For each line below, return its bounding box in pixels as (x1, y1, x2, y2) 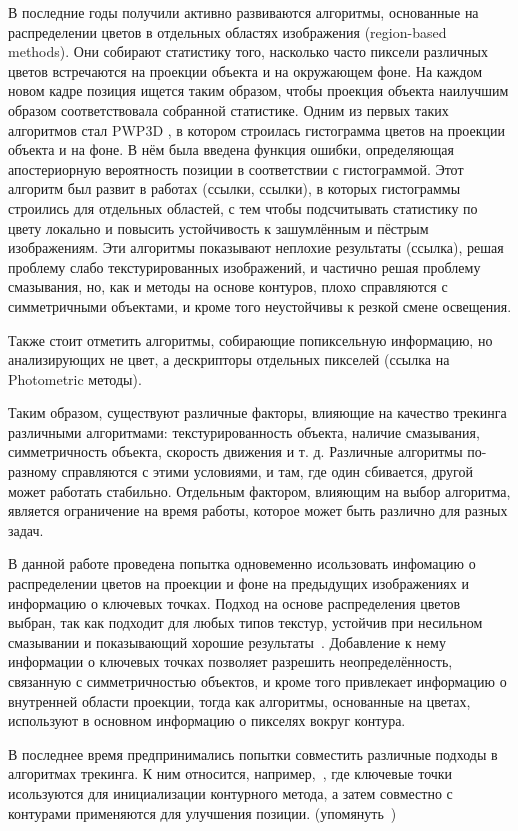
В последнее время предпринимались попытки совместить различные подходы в (8, 743, 498, 764)
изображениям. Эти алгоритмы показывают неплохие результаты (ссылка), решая (8, 237, 504, 258)
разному (8, 461, 57, 482)
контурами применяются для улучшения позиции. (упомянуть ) (8, 802, 397, 823)
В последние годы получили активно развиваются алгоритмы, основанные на (8, 2, 479, 22)
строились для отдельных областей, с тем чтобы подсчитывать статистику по (8, 197, 478, 218)
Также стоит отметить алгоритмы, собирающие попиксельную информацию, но (8, 329, 493, 350)
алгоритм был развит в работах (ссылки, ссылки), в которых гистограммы (8, 178, 461, 199)
